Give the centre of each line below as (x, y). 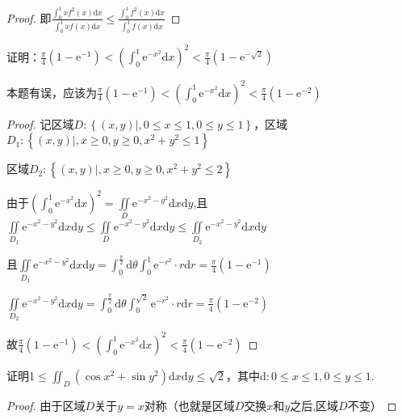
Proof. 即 (29, 17)
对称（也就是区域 (189, 405)
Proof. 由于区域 (46, 405)
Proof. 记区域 (40, 123)
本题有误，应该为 (52, 92)
